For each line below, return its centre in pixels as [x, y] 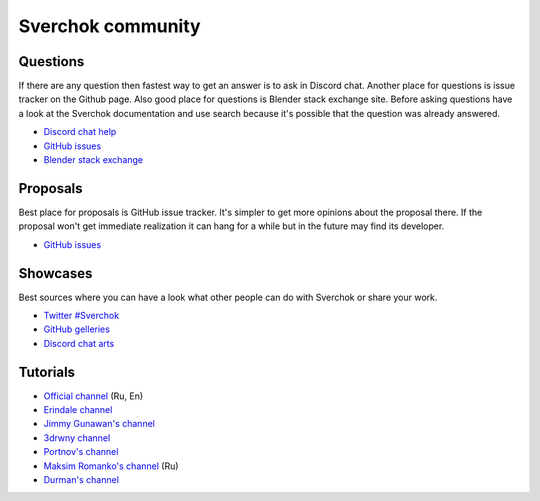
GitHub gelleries [76, 329]
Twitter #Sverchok [81, 315]
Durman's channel [81, 480]
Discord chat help [80, 132]
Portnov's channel [81, 452]
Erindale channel [78, 410]
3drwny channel [77, 437]
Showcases [55, 273]
